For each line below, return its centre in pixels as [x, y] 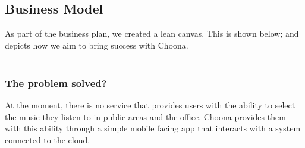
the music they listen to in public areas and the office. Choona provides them [145, 116]
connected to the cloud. [48, 139]
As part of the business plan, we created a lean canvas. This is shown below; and [152, 33]
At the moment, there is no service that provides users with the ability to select [150, 105]
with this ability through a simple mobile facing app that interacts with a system [153, 128]
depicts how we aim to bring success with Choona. [97, 45]
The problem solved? [56, 83]
